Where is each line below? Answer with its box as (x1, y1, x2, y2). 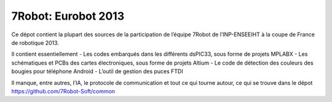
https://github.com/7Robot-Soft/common (11, 87, 116, 95)
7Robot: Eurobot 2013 (11, 9, 125, 23)
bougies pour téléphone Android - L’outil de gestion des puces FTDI (11, 68, 184, 75)
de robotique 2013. (11, 39, 60, 46)
